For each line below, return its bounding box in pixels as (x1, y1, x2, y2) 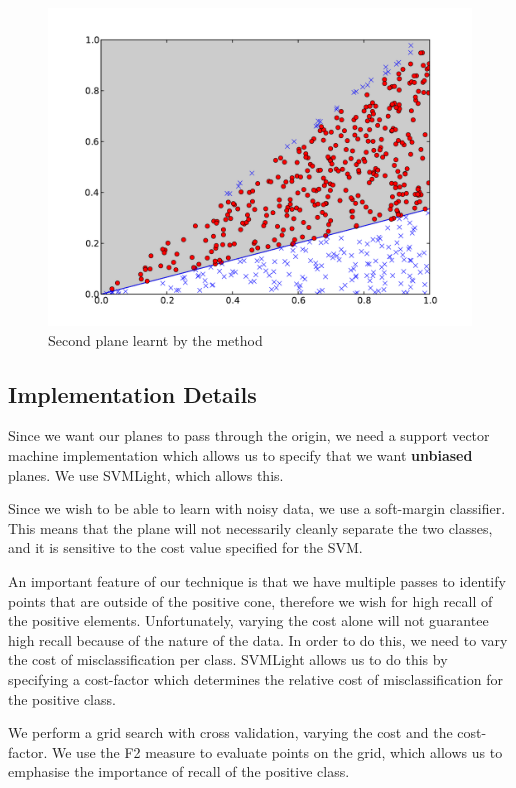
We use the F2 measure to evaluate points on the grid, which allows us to (51, 741, 503, 762)
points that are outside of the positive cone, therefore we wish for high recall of (8, 590, 493, 611)
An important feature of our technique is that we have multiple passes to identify (8, 570, 506, 591)
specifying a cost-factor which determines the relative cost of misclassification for (8, 668, 503, 689)
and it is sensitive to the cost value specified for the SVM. (8, 537, 363, 558)
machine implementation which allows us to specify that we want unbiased (8, 444, 473, 465)
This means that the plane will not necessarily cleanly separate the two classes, (8, 517, 493, 538)
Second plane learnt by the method (48, 329, 263, 350)
